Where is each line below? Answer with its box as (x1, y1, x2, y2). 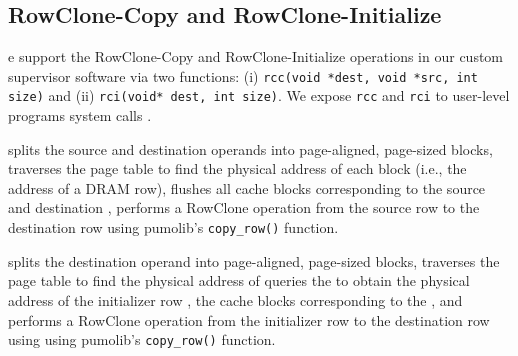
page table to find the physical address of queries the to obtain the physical (8, 270, 470, 291)
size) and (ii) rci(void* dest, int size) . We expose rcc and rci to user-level (8, 85, 510, 106)
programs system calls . (8, 105, 152, 126)
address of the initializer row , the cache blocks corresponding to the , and (8, 289, 463, 310)
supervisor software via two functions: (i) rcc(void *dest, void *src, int (8, 65, 478, 86)
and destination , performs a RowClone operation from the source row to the (8, 197, 480, 218)
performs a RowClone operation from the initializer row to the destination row (8, 309, 490, 330)
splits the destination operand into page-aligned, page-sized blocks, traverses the (8, 250, 500, 271)
